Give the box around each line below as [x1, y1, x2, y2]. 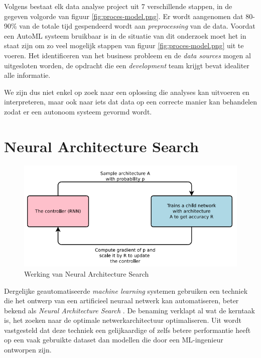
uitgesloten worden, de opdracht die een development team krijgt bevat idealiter [4, 60, 249, 70]
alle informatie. [4, 70, 51, 80]
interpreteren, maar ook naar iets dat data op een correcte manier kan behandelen [4, 96, 257, 107]
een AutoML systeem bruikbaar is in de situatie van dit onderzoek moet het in [4, 30, 246, 41]
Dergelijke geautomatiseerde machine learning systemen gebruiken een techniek [4, 285, 248, 296]
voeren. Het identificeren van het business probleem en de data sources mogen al [4, 50, 251, 60]
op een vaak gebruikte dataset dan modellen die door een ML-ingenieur [4, 334, 223, 345]
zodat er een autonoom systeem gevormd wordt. [4, 106, 152, 116]
